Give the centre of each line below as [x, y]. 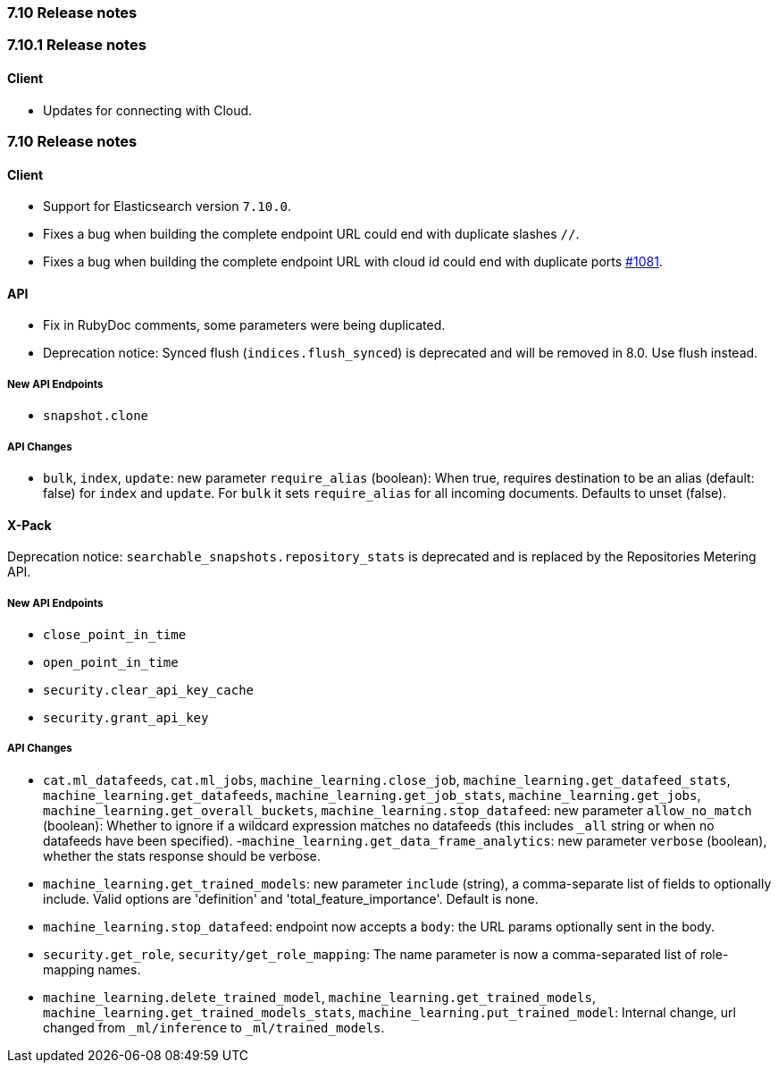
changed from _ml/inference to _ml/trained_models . [214, 1027]
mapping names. [92, 969]
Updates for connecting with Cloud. [148, 110]
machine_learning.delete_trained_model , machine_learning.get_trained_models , [319, 997]
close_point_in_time [115, 634]
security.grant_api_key [126, 717]
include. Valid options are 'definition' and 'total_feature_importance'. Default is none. [291, 898]
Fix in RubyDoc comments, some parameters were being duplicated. [244, 325]
